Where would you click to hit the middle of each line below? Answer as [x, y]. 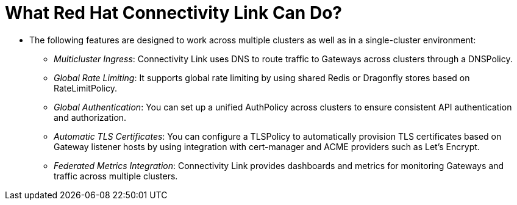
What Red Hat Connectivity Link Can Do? [173, 13]
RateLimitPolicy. [86, 88]
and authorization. [90, 117]
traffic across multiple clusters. [116, 176]
